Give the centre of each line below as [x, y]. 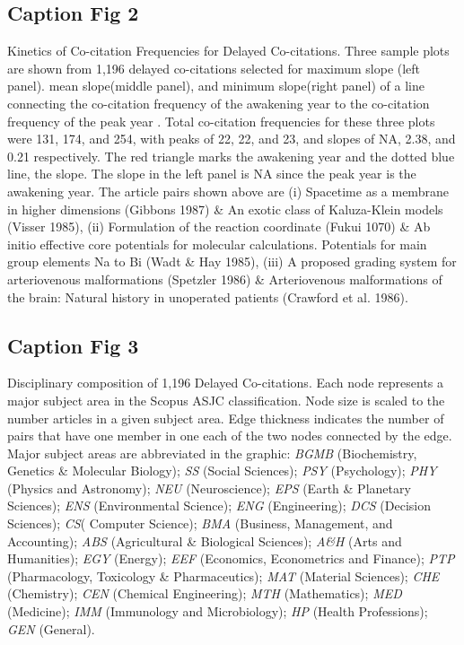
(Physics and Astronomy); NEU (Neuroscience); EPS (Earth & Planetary [209, 488]
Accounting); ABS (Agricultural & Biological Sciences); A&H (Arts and [205, 540]
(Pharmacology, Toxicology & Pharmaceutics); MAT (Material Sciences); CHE [223, 575]
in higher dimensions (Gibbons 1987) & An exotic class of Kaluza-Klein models [225, 209]
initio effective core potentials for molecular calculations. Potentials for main [217, 244]
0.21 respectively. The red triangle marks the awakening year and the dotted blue [231, 156]
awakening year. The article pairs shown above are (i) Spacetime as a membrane [228, 191]
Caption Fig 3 [73, 345]
